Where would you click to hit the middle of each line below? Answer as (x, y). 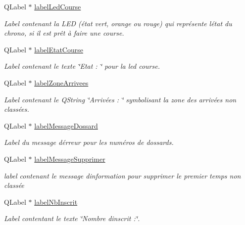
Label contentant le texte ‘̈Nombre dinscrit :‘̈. (72, 218)
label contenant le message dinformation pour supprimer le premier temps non (122, 175)
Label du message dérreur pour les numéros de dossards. (89, 142)
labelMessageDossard (66, 125)
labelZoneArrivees (61, 82)
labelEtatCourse (59, 49)
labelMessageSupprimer (70, 158)
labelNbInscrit (56, 202)
